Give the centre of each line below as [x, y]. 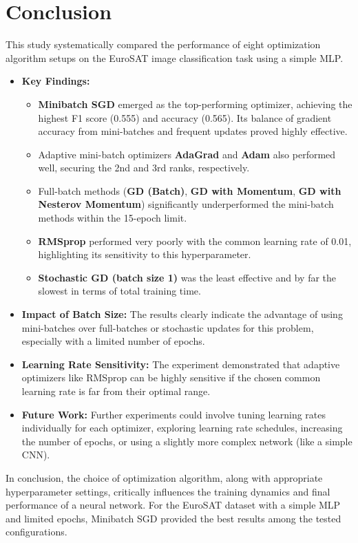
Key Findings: [56, 81]
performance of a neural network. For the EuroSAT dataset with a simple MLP [173, 505]
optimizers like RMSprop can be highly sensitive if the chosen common [171, 377]
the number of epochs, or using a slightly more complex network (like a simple [187, 441]
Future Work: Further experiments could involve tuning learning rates [173, 414]
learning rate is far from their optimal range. [116, 391]
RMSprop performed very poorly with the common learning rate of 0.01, [195, 241]
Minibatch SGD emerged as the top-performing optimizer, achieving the [195, 104]
